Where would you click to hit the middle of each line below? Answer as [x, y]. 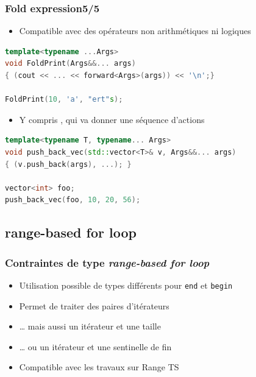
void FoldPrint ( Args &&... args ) [70, 64]
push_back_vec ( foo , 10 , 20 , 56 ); [73, 200]
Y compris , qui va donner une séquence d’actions [112, 119]
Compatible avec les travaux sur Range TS [99, 367]
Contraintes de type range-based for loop [107, 262]
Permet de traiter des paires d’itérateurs [94, 305]
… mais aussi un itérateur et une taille [90, 326]
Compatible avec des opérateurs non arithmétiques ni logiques [135, 31]
